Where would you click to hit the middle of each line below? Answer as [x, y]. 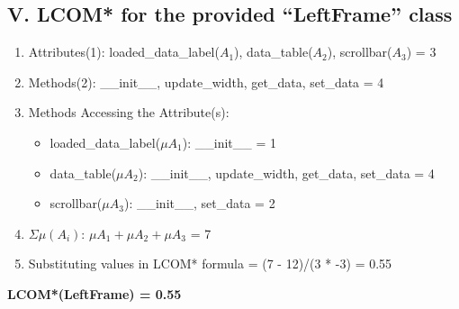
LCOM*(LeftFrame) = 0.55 [94, 293]
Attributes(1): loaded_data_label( [124, 52]
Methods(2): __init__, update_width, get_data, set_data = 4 [206, 82]
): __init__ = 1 [229, 142]
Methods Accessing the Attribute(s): [129, 112]
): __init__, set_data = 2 [199, 203]
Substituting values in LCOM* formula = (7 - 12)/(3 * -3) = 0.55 [210, 264]
